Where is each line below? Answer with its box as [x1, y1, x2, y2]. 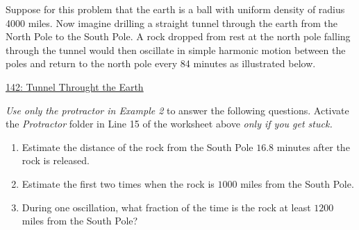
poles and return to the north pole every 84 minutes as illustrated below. [6, 56, 316, 71]
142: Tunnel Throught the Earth [6, 79, 144, 94]
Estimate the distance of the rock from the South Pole [22, 139, 253, 154]
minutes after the [276, 139, 350, 154]
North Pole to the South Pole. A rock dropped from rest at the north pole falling [6, 29, 351, 44]
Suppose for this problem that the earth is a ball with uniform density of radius [6, 2, 345, 16]
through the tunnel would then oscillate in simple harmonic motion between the [6, 42, 346, 57]
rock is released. [22, 153, 90, 168]
